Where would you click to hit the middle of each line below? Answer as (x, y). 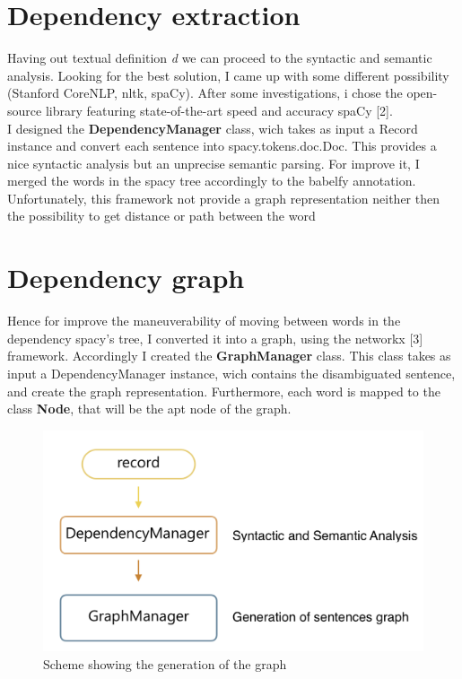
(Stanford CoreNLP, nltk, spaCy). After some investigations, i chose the (205, 93)
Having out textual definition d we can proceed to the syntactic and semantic (220, 58)
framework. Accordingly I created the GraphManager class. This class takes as (229, 356)
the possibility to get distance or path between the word (161, 216)
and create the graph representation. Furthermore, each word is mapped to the (224, 391)
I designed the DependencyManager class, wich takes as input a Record (213, 128)
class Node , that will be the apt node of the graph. (149, 409)
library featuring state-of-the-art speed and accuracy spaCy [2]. (219, 110)
